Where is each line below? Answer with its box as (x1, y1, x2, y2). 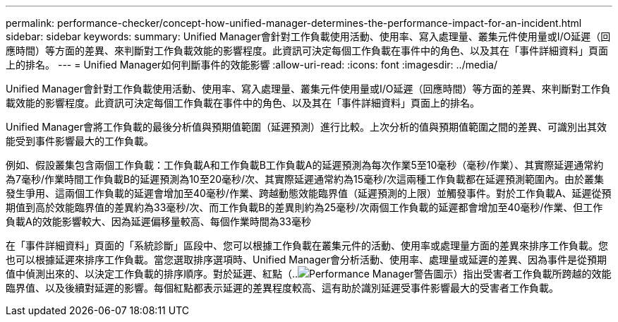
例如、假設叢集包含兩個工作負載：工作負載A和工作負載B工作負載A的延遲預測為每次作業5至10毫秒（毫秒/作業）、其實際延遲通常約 (6, 159, 604, 171)
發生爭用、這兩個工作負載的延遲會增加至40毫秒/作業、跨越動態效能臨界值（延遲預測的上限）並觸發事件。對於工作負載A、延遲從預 (6, 187, 612, 199)
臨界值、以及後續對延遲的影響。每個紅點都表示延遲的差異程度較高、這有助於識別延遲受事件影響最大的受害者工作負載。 (6, 282, 559, 294)
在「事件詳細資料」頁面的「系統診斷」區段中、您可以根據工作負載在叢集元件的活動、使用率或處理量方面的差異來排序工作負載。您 (6, 239, 608, 251)
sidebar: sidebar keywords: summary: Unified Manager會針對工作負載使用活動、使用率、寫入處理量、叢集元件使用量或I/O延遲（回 (6, 30, 611, 42)
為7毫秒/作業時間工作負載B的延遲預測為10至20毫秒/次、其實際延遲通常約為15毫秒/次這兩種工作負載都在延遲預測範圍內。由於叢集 (6, 173, 605, 185)
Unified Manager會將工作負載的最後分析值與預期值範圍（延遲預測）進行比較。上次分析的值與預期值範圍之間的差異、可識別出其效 (6, 121, 607, 133)
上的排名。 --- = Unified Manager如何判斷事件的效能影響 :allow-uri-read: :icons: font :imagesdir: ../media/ (6, 59, 497, 71)
